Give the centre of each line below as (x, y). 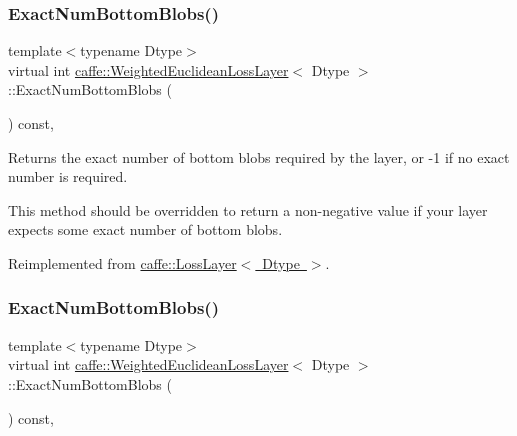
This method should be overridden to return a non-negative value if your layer (248, 209)
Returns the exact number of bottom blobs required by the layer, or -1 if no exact (259, 156)
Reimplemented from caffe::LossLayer (122, 262)
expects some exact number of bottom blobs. (145, 229)
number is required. (68, 176)
